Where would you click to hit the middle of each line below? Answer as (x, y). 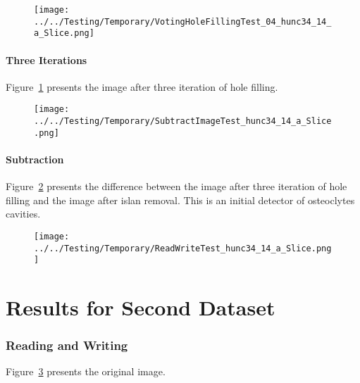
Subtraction (35, 159)
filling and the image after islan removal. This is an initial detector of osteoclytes (180, 200)
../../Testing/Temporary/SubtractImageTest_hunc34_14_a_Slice (183, 121)
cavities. (23, 214)
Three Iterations (46, 59)
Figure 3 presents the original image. (86, 371)
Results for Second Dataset (141, 307)
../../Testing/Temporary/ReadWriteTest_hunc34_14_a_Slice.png (183, 248)
